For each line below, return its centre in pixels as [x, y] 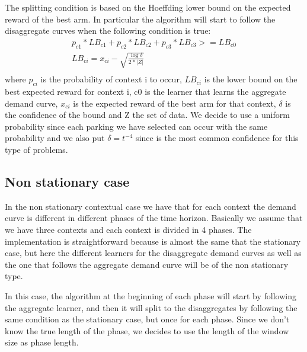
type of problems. [36, 149]
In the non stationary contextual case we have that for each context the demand [151, 206]
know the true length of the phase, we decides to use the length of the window [147, 330]
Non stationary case [67, 181]
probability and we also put [55, 138]
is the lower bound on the [251, 79]
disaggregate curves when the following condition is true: [108, 31]
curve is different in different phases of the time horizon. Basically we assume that [154, 218]
